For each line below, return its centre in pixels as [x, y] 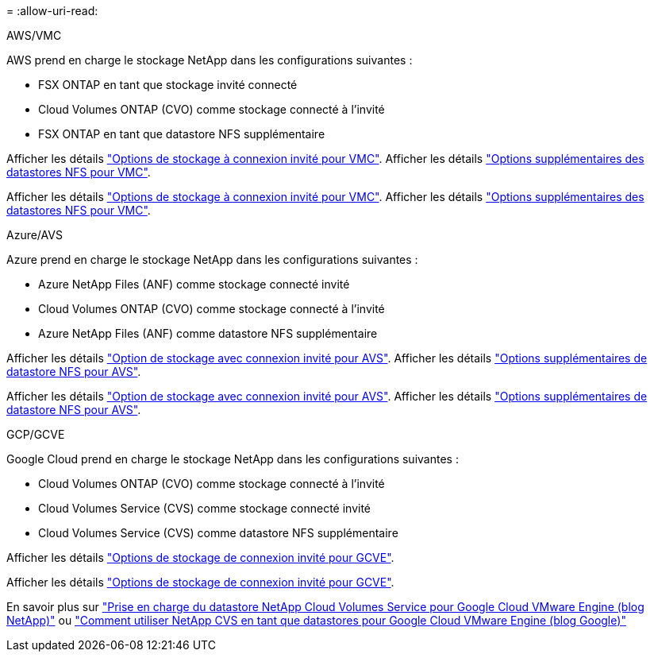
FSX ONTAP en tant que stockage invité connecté [168, 85]
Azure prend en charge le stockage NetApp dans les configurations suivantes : [212, 259]
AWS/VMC [34, 35]
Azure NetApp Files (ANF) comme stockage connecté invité [194, 284]
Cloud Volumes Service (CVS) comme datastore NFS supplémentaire [218, 533]
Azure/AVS [35, 235]
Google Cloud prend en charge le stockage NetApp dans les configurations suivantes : [233, 459]
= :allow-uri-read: [52, 11]
